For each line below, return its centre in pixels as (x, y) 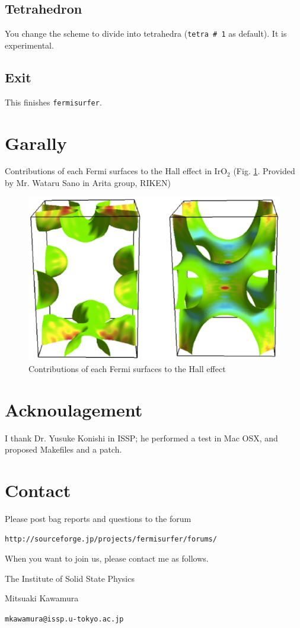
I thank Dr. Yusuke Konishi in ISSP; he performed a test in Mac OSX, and (141, 438)
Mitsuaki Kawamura (42, 598)
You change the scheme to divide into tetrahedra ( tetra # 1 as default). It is (146, 33)
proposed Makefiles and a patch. (63, 449)
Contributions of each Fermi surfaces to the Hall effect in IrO (116, 171)
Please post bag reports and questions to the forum (98, 519)
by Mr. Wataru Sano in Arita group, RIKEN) (88, 183)
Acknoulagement (74, 409)
